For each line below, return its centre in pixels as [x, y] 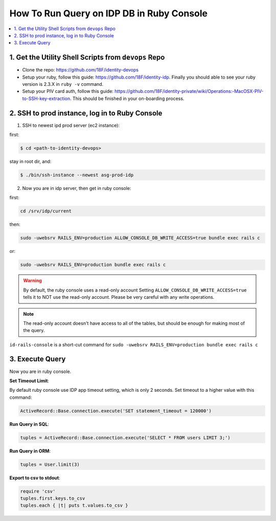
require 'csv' [38, 491]
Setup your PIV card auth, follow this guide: [68, 91]
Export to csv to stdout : [35, 478]
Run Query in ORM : [30, 451]
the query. [34, 330]
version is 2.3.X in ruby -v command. [63, 84]
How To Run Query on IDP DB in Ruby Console [109, 13]
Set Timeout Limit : [29, 381]
